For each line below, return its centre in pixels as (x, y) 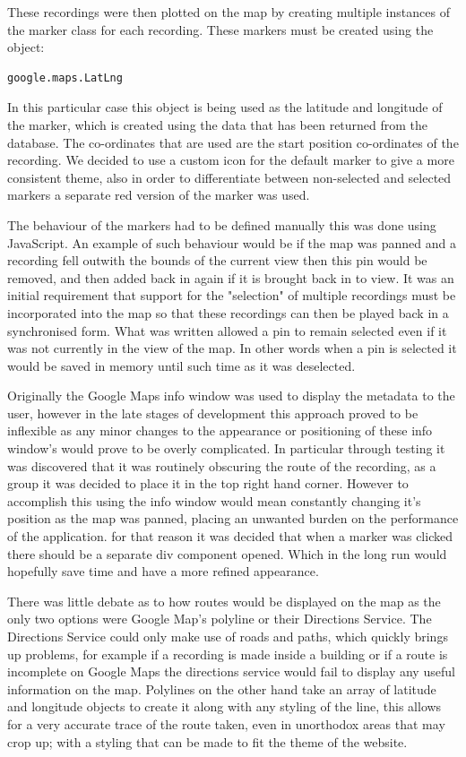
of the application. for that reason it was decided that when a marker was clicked (230, 536)
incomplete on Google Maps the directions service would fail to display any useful (231, 671)
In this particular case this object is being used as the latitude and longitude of (225, 107)
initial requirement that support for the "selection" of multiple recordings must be (232, 295)
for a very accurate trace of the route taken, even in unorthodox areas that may (226, 723)
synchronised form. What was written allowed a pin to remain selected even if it (227, 330)
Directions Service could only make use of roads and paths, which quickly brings (228, 636)
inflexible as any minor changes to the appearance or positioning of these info (220, 430)
